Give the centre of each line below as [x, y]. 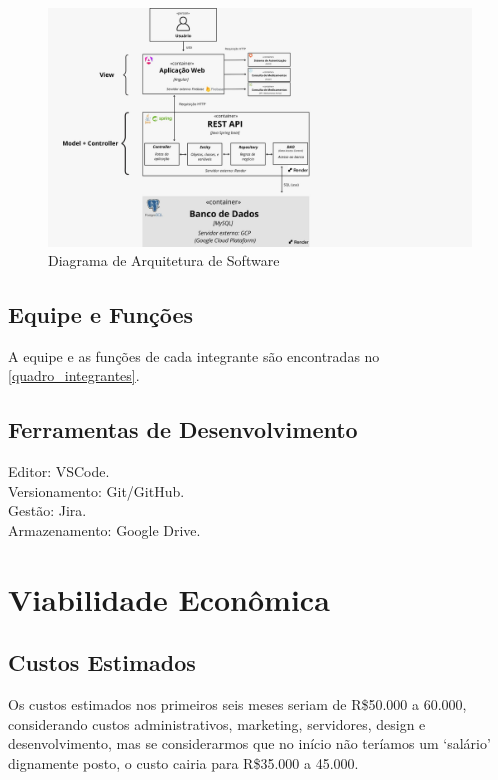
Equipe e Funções [101, 314]
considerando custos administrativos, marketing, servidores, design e [217, 723]
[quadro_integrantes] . [74, 375]
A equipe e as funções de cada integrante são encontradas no [194, 355]
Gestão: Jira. [47, 510]
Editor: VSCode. [59, 471]
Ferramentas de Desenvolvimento [183, 429]
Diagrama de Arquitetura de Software [164, 260]
